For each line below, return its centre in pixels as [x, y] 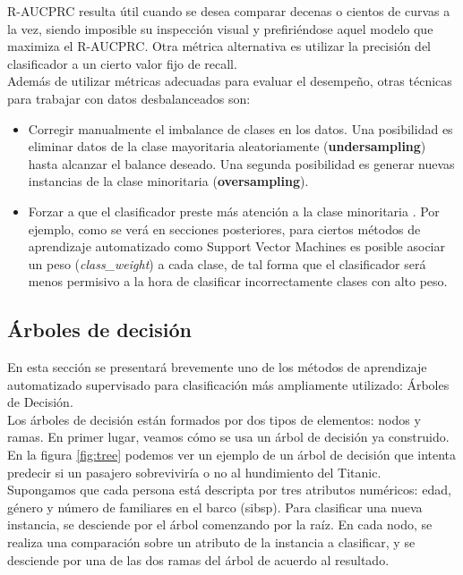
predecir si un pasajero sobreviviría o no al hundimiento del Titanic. [194, 472]
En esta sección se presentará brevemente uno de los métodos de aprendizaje [217, 367]
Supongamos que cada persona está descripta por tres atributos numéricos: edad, [229, 490]
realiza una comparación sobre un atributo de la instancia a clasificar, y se [211, 542]
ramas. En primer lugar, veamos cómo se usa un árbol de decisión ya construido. [228, 437]
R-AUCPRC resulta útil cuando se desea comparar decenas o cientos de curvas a [229, 11]
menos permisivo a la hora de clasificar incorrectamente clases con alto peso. [238, 281]
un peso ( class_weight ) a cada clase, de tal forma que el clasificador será [227, 263]
